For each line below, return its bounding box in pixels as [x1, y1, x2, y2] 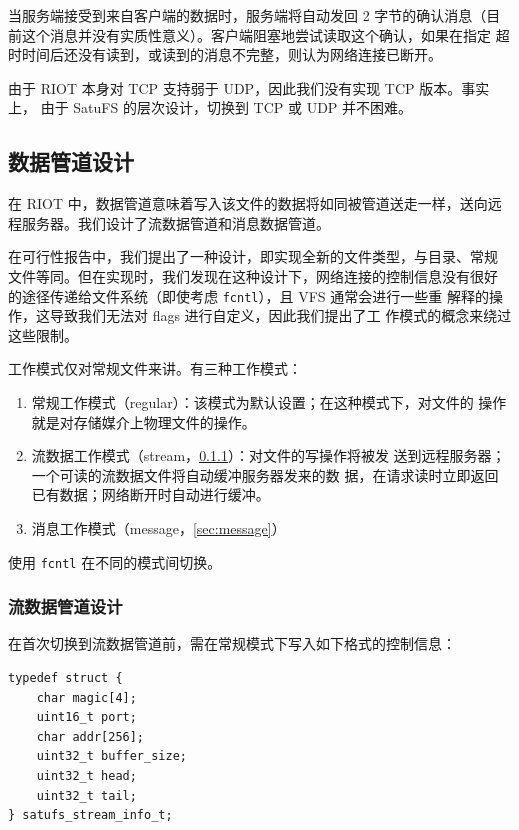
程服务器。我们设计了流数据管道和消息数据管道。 [8, 212, 330, 233]
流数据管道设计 [8, 594, 123, 619]
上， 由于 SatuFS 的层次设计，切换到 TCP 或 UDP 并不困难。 [8, 97, 413, 118]
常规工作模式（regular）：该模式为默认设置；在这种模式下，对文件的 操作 [31, 391, 507, 412]
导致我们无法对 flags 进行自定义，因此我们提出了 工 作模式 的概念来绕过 [49, 305, 512, 326]
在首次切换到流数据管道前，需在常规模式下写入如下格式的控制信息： [8, 633, 456, 654]
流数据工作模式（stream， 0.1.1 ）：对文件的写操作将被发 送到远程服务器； [31, 445, 506, 466]
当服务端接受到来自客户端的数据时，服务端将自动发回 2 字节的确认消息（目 [8, 5, 501, 25]
